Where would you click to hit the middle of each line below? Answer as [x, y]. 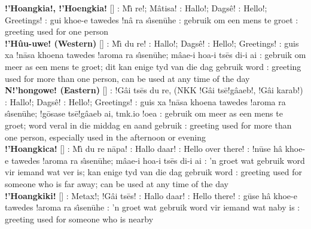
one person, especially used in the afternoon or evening [105, 137]
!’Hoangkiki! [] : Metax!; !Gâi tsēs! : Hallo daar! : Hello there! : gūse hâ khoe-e [151, 195]
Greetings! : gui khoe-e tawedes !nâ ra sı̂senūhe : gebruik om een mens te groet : [152, 19]
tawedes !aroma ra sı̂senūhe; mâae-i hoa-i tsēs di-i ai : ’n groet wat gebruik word [158, 160]
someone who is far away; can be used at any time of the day [117, 183]
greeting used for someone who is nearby [79, 219]
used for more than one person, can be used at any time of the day [127, 78]
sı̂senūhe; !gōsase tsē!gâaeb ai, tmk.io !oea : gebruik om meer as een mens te [144, 113]
